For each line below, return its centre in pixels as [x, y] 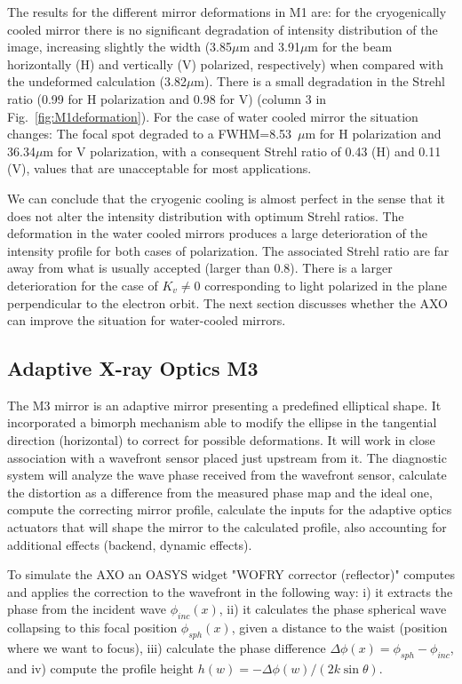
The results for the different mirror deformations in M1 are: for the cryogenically [227, 12]
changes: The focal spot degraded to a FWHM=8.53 [150, 134]
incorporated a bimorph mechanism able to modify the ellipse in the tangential [222, 422]
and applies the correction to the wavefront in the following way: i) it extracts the [230, 591]
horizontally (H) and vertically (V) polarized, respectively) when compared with [226, 64]
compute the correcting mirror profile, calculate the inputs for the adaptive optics [230, 509]
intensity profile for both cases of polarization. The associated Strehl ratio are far [228, 250]
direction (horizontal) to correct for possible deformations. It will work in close [221, 440]
